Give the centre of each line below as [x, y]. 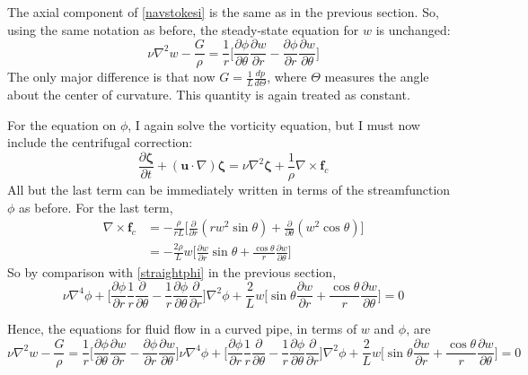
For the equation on [62, 124]
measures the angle [377, 77]
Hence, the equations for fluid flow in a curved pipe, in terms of [182, 329]
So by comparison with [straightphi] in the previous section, [172, 271]
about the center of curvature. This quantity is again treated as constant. [209, 95]
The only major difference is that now [111, 77]
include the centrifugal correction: [100, 142]
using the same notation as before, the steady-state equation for [183, 29]
